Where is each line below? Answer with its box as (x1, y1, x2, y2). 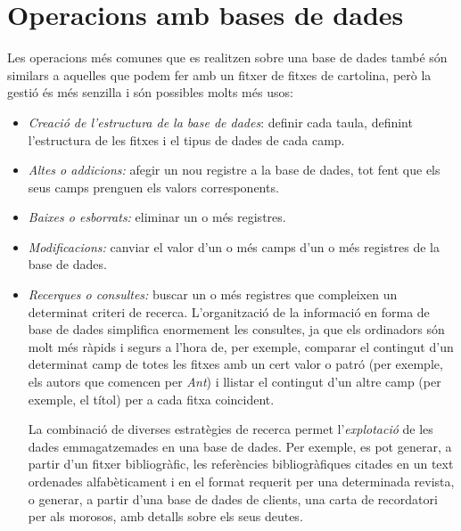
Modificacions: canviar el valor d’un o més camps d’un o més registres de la (28, 237, 440, 256)
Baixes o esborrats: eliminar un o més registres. (28, 208, 286, 226)
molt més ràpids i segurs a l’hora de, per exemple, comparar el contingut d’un (28, 337, 454, 355)
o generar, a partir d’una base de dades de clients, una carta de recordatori (28, 489, 438, 508)
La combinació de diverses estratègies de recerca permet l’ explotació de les (28, 420, 433, 438)
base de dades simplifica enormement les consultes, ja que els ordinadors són (28, 320, 445, 339)
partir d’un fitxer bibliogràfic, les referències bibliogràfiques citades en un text (28, 454, 454, 473)
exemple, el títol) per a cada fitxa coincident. (28, 389, 275, 408)
